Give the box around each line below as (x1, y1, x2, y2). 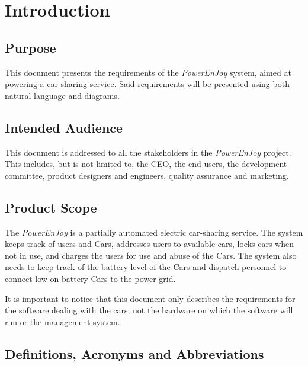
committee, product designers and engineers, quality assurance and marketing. (5, 169, 289, 181)
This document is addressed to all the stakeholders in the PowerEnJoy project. (5, 146, 291, 158)
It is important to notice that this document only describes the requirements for (5, 292, 296, 304)
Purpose (5, 38, 56, 56)
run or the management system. (5, 315, 120, 328)
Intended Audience (5, 118, 123, 136)
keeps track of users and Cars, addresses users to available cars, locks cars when (5, 237, 294, 250)
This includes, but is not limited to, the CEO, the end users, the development (5, 158, 287, 170)
